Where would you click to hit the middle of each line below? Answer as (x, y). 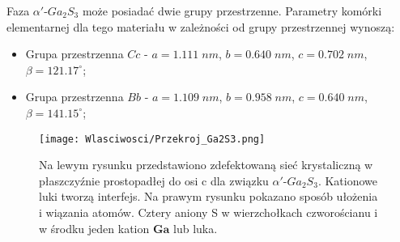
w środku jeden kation (94, 228)
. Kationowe (347, 180)
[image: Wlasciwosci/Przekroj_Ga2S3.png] (152, 139)
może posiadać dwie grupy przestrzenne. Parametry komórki (232, 11)
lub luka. (196, 228)
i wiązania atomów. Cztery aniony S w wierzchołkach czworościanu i (209, 212)
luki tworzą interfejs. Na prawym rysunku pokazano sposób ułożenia (209, 196)
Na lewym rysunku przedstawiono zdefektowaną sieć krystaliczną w (206, 165)
